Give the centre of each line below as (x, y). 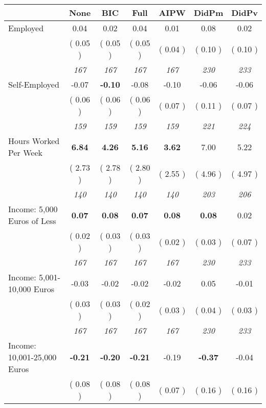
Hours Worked (34, 141)
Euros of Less (32, 221)
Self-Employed (34, 84)
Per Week (25, 152)
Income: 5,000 (33, 209)
